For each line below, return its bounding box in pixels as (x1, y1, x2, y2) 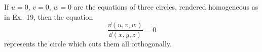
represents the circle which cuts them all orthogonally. (4, 38, 172, 49)
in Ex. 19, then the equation (4, 11, 93, 22)
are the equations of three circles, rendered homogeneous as (73, 2, 258, 12)
